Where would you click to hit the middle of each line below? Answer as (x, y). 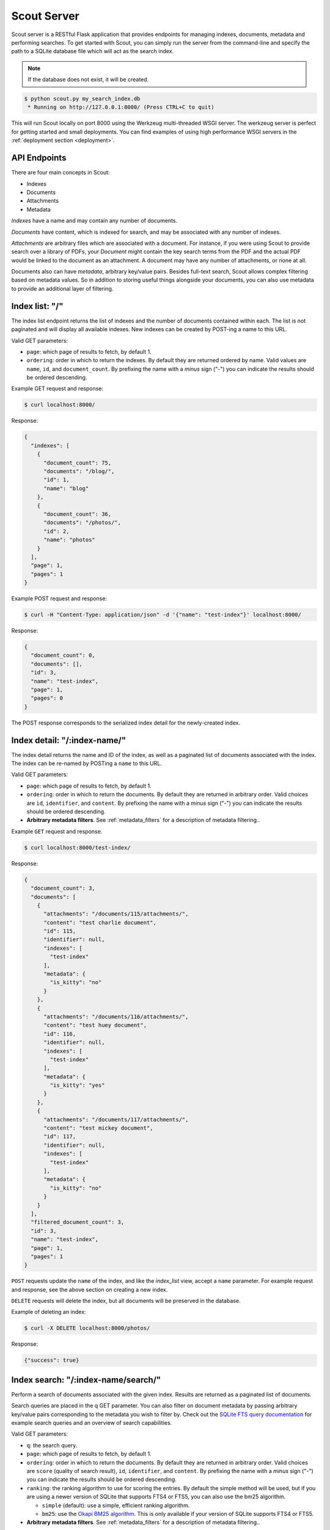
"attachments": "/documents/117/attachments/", (116, 1119)
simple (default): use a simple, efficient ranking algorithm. (116, 1505)
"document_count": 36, (78, 514)
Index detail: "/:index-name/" (69, 740)
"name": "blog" (66, 488)
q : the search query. (52, 1445)
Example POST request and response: (59, 599)
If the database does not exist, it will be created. (88, 80)
